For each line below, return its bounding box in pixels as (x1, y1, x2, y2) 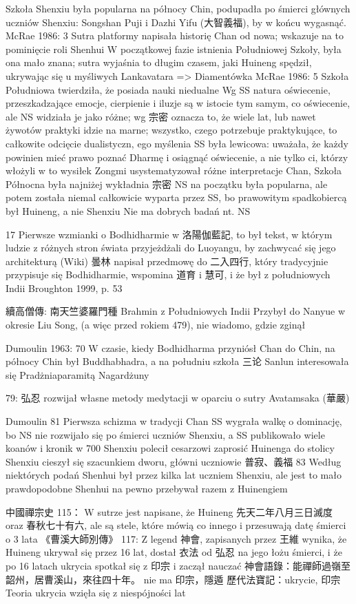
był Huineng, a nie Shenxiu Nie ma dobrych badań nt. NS (6, 203, 251, 218)
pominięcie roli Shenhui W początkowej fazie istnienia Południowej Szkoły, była (6, 41, 342, 56)
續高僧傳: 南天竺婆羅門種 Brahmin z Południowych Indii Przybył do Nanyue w (6, 304, 346, 318)
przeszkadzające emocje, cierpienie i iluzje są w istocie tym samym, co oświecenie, (6, 96, 350, 110)
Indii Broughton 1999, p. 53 (6, 280, 123, 295)
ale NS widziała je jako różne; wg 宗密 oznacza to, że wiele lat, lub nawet (6, 109, 316, 123)
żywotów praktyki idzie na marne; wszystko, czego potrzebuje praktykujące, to (6, 123, 337, 137)
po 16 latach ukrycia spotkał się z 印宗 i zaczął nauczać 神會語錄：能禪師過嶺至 (6, 558, 351, 572)
